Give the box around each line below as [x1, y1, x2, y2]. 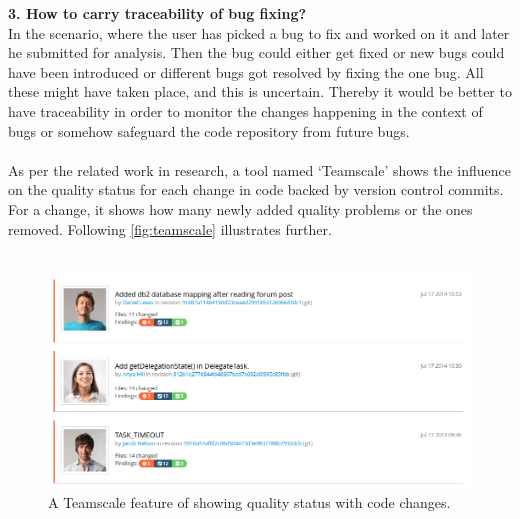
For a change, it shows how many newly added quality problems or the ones [8, 198, 473, 219]
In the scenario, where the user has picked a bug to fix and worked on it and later [8, 22, 510, 43]
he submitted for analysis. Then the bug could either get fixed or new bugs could [8, 42, 505, 63]
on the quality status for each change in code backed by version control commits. [8, 179, 504, 200]
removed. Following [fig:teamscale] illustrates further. [8, 218, 332, 239]
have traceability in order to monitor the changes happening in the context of [8, 100, 483, 121]
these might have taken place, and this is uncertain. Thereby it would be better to [8, 81, 512, 102]
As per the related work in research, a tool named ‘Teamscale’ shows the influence [8, 159, 511, 180]
